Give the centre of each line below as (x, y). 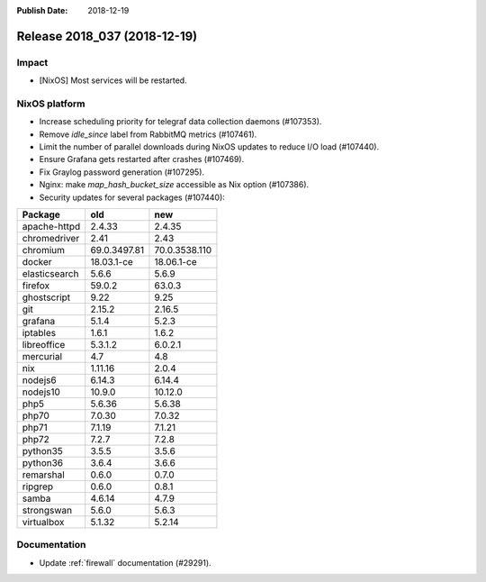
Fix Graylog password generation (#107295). (122, 172)
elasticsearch (50, 274)
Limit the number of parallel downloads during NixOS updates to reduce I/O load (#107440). (209, 147)
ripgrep (38, 487)
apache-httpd (51, 227)
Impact (32, 62)
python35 (42, 451)
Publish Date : (42, 10)
